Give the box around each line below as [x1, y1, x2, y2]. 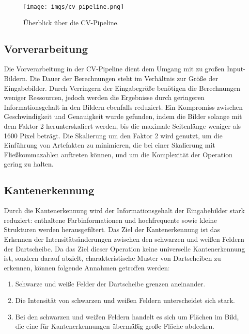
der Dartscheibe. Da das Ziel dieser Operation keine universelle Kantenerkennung [4, 243, 245, 253]
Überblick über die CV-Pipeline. [23, 17, 119, 27]
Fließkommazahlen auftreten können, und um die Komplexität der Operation [4, 149, 233, 159]
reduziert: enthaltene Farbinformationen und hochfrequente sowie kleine [4, 215, 217, 225]
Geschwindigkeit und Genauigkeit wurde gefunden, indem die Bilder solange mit [4, 111, 242, 121]
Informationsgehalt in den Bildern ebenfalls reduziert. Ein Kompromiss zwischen [4, 101, 243, 112]
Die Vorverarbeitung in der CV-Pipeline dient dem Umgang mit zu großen [4, 64, 225, 74]
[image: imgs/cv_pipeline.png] [23, 3, 124, 10]
